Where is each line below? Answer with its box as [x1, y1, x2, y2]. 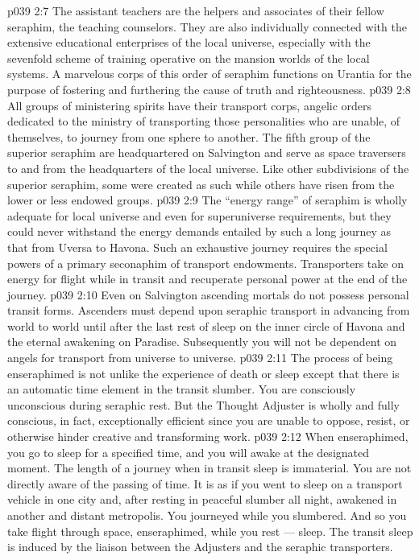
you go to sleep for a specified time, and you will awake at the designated [7, 443, 370, 460]
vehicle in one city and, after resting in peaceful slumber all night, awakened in [7, 491, 397, 508]
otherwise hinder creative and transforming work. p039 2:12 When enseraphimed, [7, 428, 409, 445]
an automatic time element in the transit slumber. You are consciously [7, 381, 356, 397]
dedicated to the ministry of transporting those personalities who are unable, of [7, 113, 400, 130]
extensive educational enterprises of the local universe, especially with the [7, 34, 371, 51]
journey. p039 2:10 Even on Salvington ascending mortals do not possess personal [7, 286, 409, 303]
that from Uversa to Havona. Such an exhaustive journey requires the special [7, 238, 388, 255]
